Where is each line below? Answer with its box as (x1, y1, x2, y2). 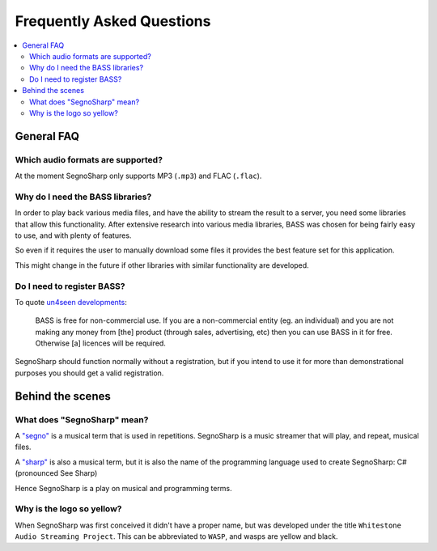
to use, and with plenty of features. (15, 231, 132, 240)
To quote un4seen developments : (15, 297, 127, 307)
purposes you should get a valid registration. (15, 368, 164, 378)
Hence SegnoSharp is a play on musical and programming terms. (15, 483, 232, 493)
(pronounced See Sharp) (15, 468, 98, 478)
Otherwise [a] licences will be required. (35, 338, 166, 348)
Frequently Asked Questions (15, 12, 211, 30)
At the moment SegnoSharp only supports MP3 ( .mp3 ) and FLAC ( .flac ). (15, 171, 262, 181)
